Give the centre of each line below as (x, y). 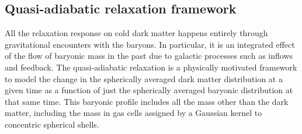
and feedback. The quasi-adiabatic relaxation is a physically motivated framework (151, 67)
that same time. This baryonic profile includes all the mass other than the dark (147, 101)
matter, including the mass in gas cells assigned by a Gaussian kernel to (133, 113)
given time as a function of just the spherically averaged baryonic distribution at (149, 90)
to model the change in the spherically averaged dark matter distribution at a (144, 78)
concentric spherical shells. (52, 124)
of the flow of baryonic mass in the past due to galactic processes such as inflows (149, 56)
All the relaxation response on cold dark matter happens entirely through (136, 33)
